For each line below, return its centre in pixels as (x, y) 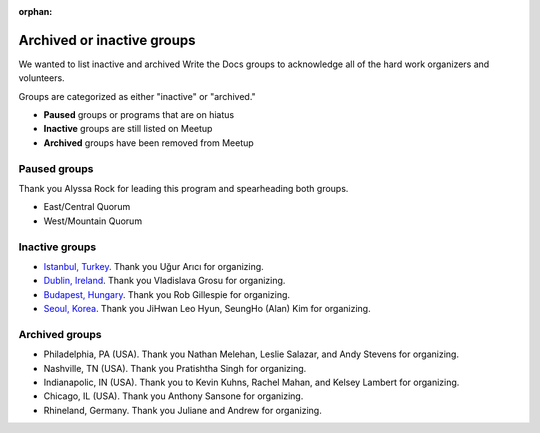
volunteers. (41, 78)
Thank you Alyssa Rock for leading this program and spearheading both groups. (183, 188)
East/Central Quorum (87, 207)
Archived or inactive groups (107, 40)
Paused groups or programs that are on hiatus (139, 115)
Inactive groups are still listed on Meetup (128, 129)
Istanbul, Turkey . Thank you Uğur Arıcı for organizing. (153, 266)
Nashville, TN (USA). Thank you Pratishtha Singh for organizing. (175, 368)
